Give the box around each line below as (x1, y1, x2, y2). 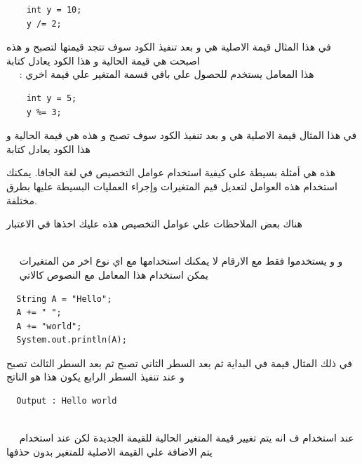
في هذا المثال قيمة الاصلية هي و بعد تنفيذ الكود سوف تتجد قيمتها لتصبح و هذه (6, 39, 332, 54)
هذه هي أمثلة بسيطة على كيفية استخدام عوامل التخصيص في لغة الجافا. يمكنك (6, 165, 336, 180)
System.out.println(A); (16, 335, 127, 345)
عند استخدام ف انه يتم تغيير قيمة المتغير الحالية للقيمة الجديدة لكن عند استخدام (19, 430, 354, 445)
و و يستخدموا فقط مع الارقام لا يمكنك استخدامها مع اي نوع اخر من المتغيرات (19, 253, 343, 268)
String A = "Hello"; (16, 293, 112, 304)
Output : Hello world (16, 396, 117, 406)
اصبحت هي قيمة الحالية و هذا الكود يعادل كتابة (6, 53, 200, 67)
